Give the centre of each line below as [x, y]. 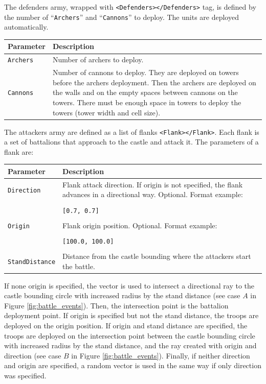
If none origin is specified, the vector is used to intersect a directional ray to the [129, 285]
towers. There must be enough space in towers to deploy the [147, 102]
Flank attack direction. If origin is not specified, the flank [153, 184]
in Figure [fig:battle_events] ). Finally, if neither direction [161, 355]
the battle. [79, 266]
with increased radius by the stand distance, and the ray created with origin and [130, 345]
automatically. [26, 27]
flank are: [19, 151]
